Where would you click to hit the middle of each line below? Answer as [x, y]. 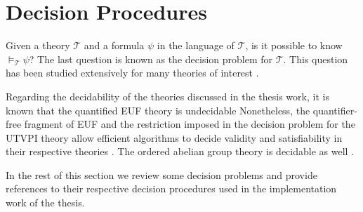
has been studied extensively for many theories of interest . [132, 73]
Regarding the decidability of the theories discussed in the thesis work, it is [167, 96]
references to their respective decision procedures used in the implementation [171, 188]
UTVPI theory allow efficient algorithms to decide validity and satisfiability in [174, 137]
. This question [316, 59]
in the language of [196, 45]
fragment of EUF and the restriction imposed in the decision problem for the [190, 124]
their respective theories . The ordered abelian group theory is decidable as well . [180, 151]
